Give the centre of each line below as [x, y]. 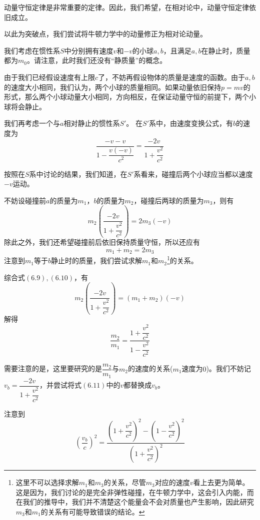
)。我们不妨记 [228, 368]
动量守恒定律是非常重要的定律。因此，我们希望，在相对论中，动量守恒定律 [126, 7]
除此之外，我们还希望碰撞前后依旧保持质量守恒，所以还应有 [102, 242]
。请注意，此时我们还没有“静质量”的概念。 [97, 60]
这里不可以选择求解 [47, 482]
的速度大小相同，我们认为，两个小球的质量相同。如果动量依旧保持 [112, 87]
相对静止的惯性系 [92, 123]
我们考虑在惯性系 [32, 50]
